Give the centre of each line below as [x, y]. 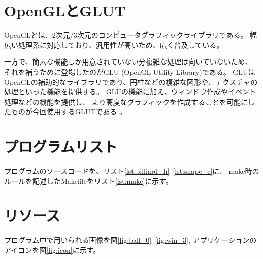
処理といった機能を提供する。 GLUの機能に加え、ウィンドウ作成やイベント [130, 92]
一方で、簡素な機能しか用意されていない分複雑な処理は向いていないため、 [128, 62]
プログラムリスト [61, 147]
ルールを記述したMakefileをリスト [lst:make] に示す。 [88, 181]
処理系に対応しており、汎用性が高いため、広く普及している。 [121, 44]
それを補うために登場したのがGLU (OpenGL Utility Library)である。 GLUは [130, 71]
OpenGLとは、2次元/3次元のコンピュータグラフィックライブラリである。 [126, 35]
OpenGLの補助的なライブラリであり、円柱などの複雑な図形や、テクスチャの [131, 82]
